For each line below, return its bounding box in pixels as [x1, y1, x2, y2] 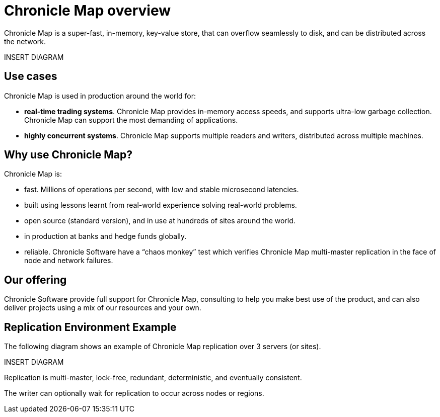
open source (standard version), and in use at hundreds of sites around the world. [24, 216, 296, 225]
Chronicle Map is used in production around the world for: [4, 91, 196, 100]
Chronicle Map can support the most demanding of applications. [24, 115, 238, 124]
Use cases [4, 70, 57, 83]
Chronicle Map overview [4, 2, 171, 19]
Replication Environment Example [4, 320, 177, 333]
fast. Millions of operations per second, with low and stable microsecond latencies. [24, 185, 299, 194]
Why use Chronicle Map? [4, 148, 133, 161]
